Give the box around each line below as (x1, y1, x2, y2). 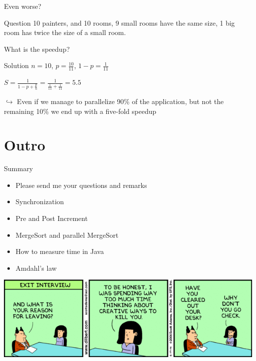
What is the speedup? (4, 43, 70, 54)
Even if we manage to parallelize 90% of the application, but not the (17, 96, 224, 106)
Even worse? (4, 1, 41, 11)
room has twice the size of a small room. (4, 27, 126, 37)
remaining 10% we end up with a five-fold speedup (4, 106, 157, 116)
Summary (4, 163, 33, 174)
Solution (4, 60, 29, 71)
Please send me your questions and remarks (15, 180, 147, 190)
